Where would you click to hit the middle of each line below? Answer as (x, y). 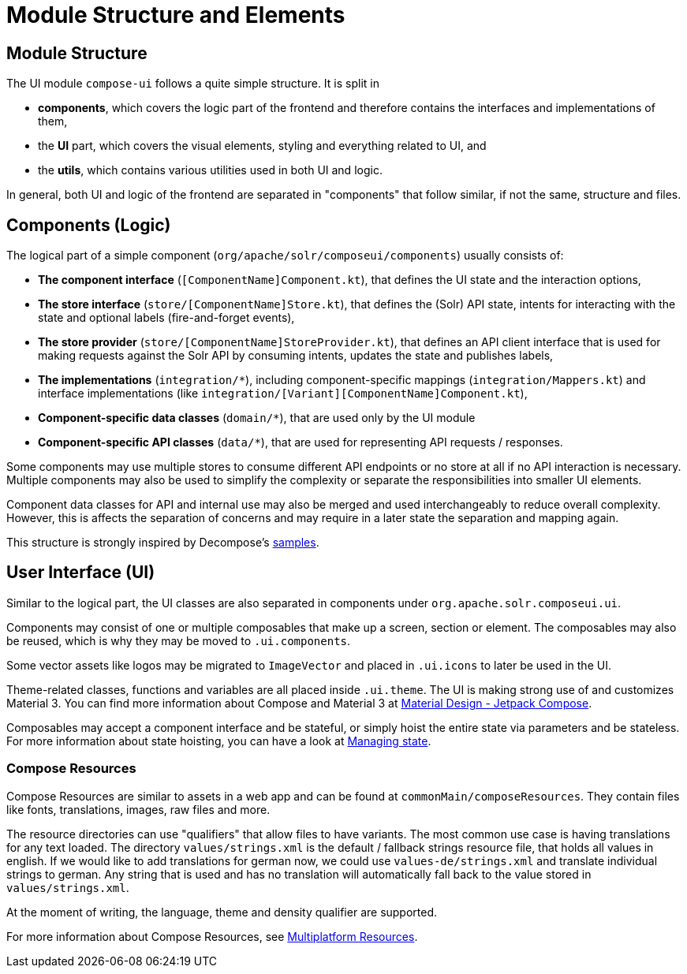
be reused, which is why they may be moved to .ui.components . (179, 640)
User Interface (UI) (81, 573)
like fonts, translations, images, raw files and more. (138, 809)
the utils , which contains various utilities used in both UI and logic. (210, 170)
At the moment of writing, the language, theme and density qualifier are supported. (222, 912)
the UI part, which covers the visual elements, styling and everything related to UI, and (262, 146)
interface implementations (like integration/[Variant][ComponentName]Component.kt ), (283, 394)
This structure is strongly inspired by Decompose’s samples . (163, 543)
